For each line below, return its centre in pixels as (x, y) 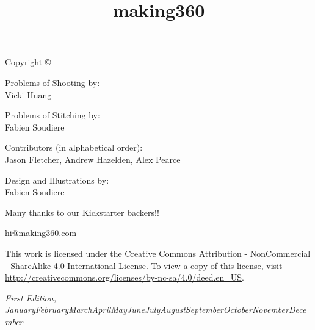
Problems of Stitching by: (52, 115)
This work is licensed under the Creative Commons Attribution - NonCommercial (158, 253)
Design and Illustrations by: (57, 180)
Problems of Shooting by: (52, 82)
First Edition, (31, 297)
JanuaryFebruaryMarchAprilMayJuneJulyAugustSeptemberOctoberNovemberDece (156, 310)
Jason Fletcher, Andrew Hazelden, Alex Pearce (93, 159)
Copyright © (28, 62)
